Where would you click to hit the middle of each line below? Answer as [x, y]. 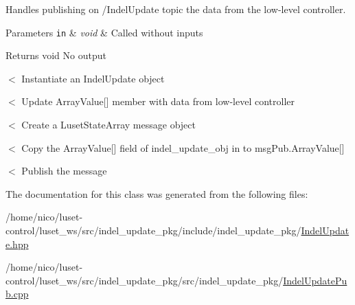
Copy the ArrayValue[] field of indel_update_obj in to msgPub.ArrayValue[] [183, 147]
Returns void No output [56, 55]
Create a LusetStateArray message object [108, 125]
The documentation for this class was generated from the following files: [157, 193]
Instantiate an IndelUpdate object [93, 78]
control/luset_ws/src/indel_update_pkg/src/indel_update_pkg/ [145, 280]
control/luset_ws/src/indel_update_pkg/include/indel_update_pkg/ [153, 230]
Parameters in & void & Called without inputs [104, 32]
